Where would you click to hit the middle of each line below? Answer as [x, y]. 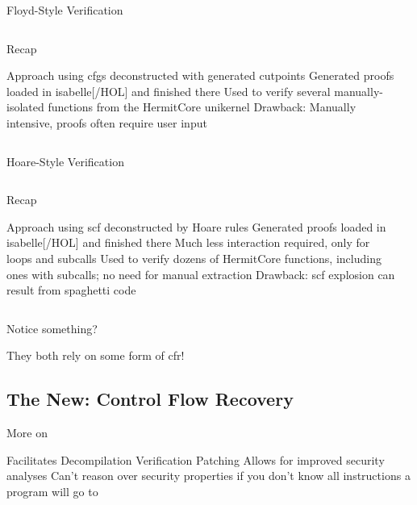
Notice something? [52, 328]
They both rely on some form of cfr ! [96, 355]
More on [27, 433]
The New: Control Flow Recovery [150, 399]
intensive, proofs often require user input [107, 122]
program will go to [52, 491]
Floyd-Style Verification [65, 10]
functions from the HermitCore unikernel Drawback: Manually [202, 107]
